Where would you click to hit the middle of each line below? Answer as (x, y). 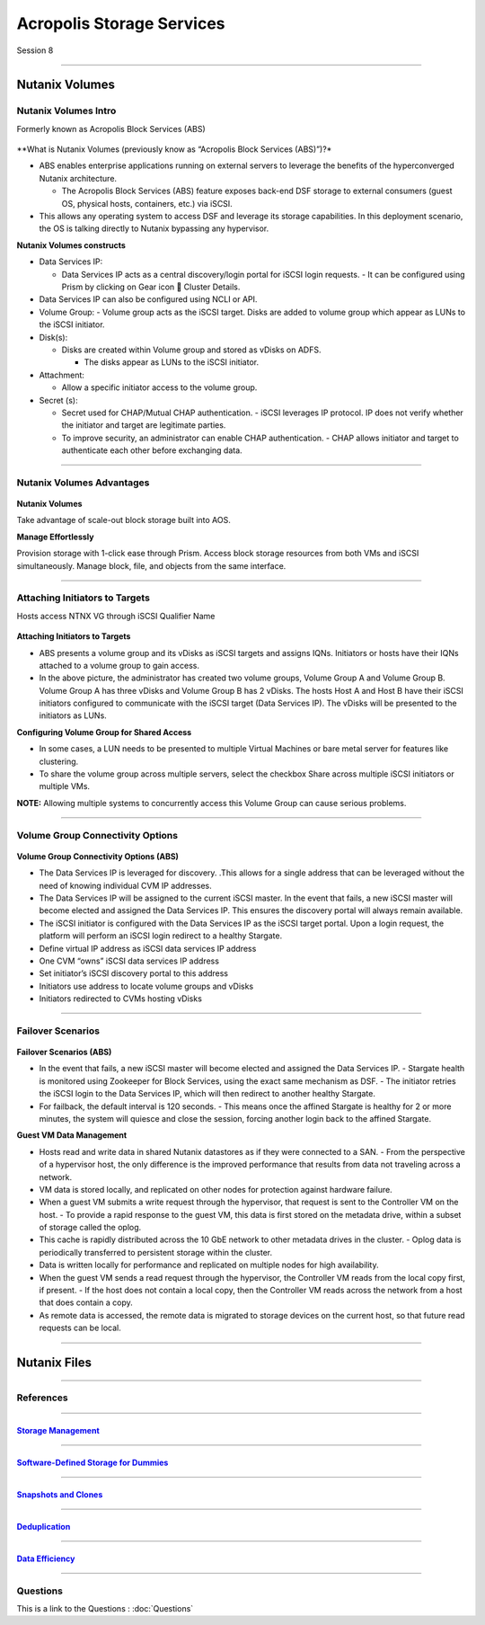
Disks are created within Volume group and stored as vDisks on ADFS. (191, 350)
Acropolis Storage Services (121, 23)
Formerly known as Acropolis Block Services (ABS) (111, 129)
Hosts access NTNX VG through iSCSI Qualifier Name (116, 616)
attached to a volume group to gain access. (119, 665)
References (42, 1398)
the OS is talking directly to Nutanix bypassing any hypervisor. (154, 228)
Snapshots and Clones (60, 1494)
